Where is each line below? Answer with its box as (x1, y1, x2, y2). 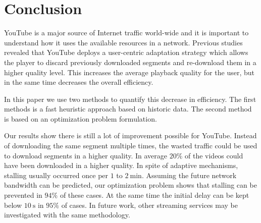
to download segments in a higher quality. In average (4, 150, 168, 160)
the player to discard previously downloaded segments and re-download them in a (4, 57, 256, 67)
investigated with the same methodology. (4, 209, 130, 220)
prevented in (4, 190, 42, 200)
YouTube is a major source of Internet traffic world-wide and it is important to (4, 27, 249, 38)
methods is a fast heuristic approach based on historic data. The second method (4, 103, 252, 114)
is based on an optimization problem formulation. (4, 113, 157, 124)
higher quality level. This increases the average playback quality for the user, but (4, 67, 254, 77)
